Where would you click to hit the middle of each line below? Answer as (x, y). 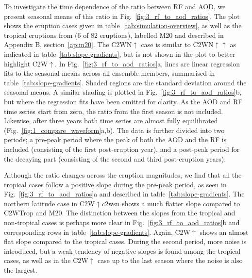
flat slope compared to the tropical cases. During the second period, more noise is (125, 241)
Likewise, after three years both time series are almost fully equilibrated (111, 121)
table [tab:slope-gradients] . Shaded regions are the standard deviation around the (125, 82)
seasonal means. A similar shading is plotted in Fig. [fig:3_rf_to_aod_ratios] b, (123, 92)
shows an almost (224, 232)
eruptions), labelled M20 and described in (162, 35)
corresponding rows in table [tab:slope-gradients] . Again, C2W (97, 232)
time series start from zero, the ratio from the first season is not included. (114, 111)
